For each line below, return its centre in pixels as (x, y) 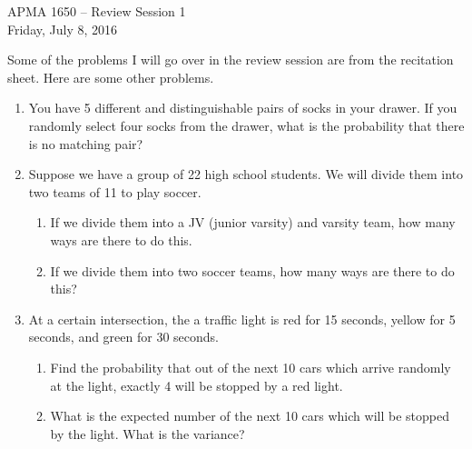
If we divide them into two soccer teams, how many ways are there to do (252, 270)
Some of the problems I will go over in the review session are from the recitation (231, 60)
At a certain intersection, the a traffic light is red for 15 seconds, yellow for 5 (242, 319)
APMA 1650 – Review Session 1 (97, 11)
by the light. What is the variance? (147, 433)
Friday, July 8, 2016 (63, 29)
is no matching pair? (86, 143)
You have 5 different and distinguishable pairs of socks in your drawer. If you (243, 108)
